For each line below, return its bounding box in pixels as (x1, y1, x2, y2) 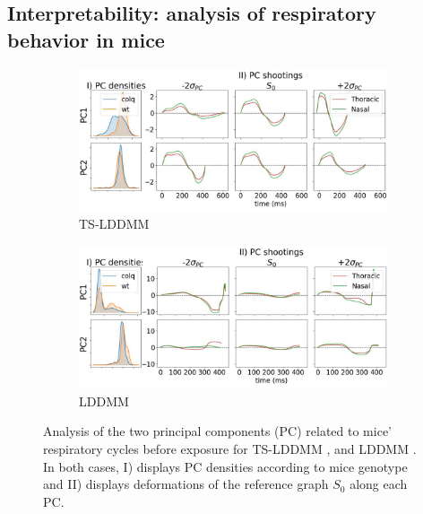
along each (350, 475, 408, 493)
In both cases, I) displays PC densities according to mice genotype (43, 457, 408, 475)
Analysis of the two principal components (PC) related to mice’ (43, 422, 392, 440)
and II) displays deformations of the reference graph (43, 475, 329, 493)
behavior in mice (7, 25, 165, 53)
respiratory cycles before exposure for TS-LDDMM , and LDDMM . (43, 440, 417, 458)
